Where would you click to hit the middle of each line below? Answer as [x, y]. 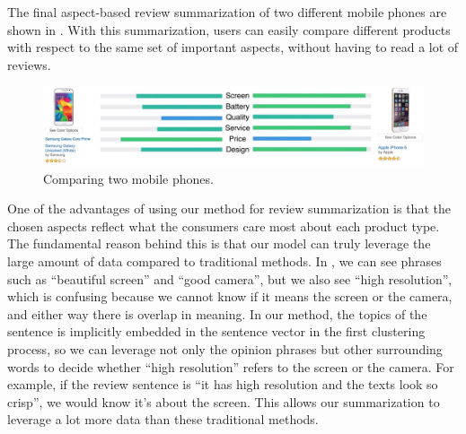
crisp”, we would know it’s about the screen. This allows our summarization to [224, 401]
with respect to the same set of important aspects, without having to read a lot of [233, 47]
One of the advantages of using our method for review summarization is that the [229, 208]
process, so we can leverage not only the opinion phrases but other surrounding [225, 348]
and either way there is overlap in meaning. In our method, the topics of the [217, 313]
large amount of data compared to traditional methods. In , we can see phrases [224, 260]
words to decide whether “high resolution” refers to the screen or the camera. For [231, 366]
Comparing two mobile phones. [128, 178]
